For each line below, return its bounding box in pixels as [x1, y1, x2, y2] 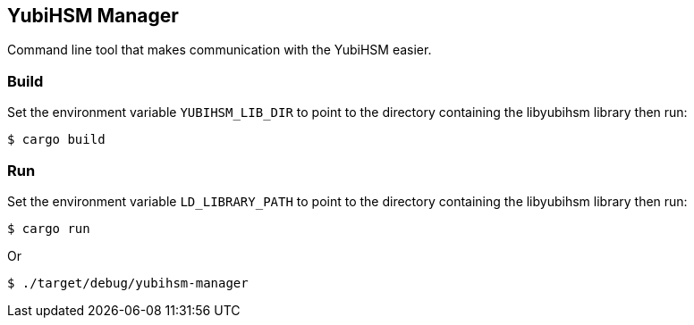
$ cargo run [7, 221, 90, 236]
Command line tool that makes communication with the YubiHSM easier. [7, 42, 432, 58]
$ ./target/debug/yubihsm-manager [7, 275, 249, 290]
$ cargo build [7, 132, 106, 147]
